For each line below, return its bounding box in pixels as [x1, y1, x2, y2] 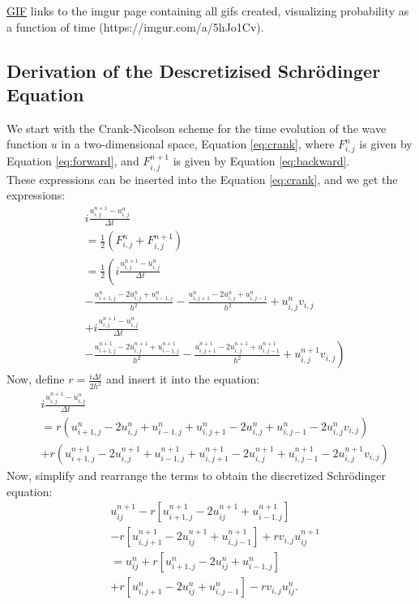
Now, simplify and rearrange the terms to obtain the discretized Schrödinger [6, 467, 386, 484]
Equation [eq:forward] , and [6, 152, 139, 169]
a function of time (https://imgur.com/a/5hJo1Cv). [6, 18, 264, 35]
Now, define [6, 371, 65, 388]
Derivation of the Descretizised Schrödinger [6, 58, 381, 83]
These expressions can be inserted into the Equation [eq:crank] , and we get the [6, 170, 398, 187]
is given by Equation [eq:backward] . [173, 152, 350, 169]
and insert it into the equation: [105, 371, 260, 388]
